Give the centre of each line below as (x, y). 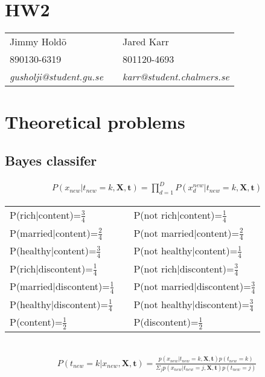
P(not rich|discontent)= (184, 268)
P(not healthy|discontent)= (191, 304)
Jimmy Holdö (38, 42)
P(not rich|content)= (178, 215)
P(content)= (36, 322)
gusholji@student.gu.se (57, 77)
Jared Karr (146, 42)
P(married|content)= (54, 233)
